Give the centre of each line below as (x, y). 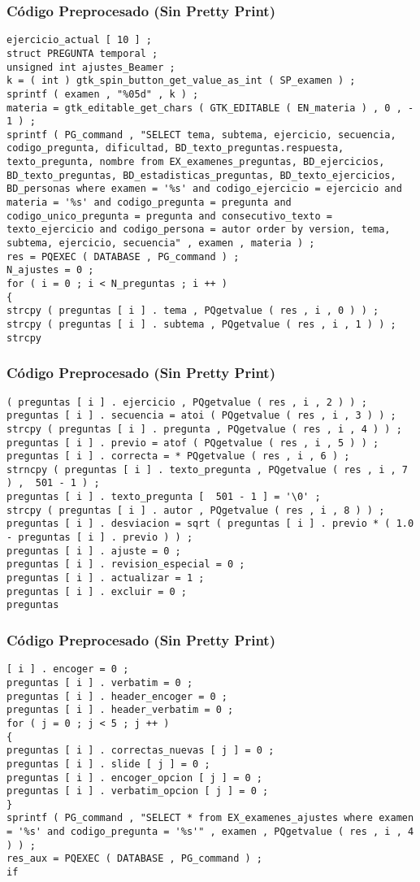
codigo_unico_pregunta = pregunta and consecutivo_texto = (169, 216)
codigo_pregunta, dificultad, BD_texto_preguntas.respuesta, (175, 148)
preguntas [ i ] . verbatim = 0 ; (100, 682)
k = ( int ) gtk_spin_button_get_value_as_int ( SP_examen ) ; (181, 81)
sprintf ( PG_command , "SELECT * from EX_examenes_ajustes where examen (210, 818)
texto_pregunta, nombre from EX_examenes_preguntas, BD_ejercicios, (196, 162)
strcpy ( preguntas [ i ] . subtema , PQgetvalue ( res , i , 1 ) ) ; (201, 324)
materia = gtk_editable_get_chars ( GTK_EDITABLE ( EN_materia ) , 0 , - (210, 108)
